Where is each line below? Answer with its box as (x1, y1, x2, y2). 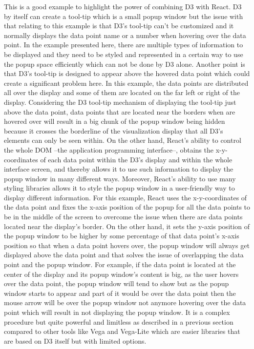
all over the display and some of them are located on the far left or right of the (4, 87, 240, 97)
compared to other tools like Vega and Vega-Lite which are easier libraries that (4, 326, 240, 336)
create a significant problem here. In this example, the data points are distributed (4, 78, 249, 88)
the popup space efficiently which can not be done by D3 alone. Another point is (4, 58, 245, 69)
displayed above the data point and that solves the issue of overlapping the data (4, 250, 244, 260)
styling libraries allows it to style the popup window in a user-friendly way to (4, 183, 235, 193)
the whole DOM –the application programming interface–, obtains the (4, 144, 213, 155)
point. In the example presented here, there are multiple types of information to (4, 39, 243, 50)
